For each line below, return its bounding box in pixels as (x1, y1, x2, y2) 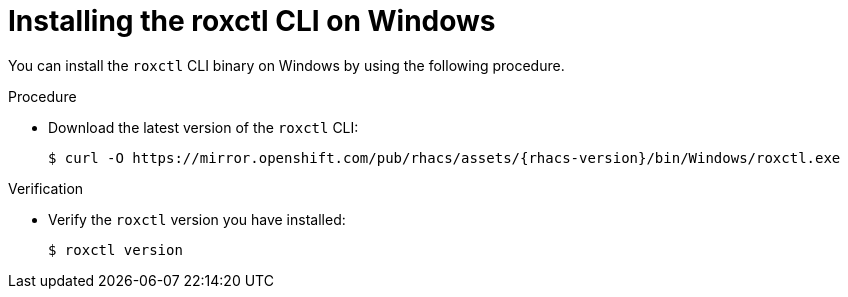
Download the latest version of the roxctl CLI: (48, 118, 359, 136)
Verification (8, 179, 84, 197)
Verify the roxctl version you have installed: (48, 210, 346, 228)
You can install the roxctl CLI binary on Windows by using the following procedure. (8, 56, 565, 74)
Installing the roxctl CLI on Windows (8, 4, 496, 38)
